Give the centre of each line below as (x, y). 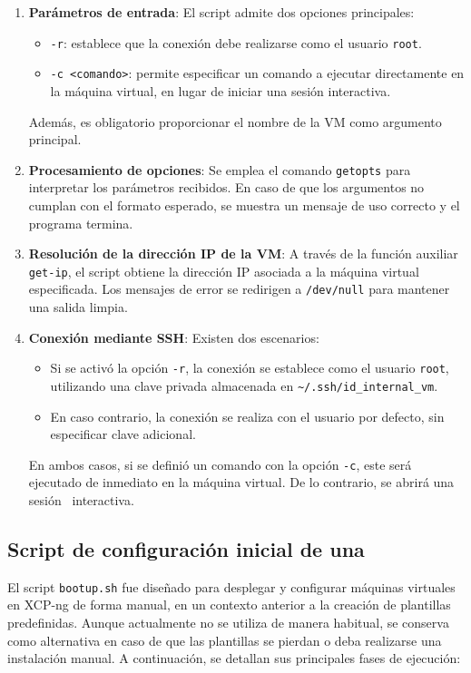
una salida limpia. (78, 307)
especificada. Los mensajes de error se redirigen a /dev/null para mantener (239, 289)
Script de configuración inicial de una (186, 548)
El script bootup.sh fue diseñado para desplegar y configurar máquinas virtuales (231, 586)
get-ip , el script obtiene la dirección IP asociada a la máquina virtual (224, 271)
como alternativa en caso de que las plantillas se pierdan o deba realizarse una (225, 640)
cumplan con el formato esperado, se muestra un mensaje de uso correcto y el (244, 205)
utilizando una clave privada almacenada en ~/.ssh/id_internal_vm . (244, 385)
